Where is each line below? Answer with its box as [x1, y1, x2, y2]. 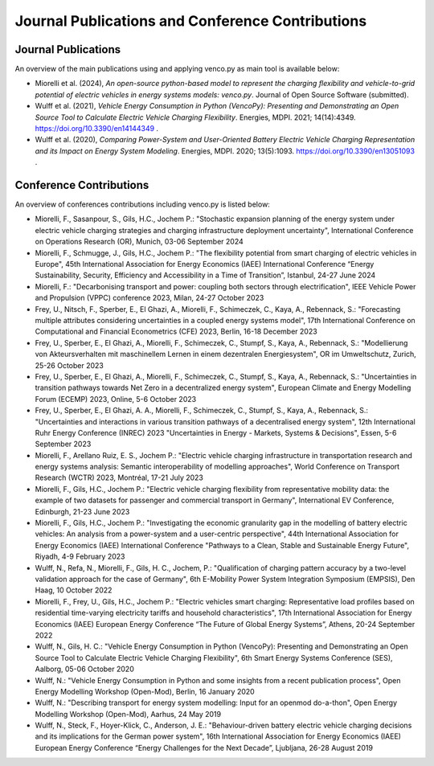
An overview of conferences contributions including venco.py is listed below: [14, 199, 271, 209]
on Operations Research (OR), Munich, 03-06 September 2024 [35, 237, 244, 247]
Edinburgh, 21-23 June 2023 [35, 506, 130, 516]
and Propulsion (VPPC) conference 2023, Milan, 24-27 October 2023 [35, 293, 264, 303]
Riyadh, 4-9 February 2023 [35, 551, 125, 562]
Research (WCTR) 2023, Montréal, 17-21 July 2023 [35, 473, 204, 482]
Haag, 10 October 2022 [35, 585, 113, 595]
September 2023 [35, 439, 92, 449]
